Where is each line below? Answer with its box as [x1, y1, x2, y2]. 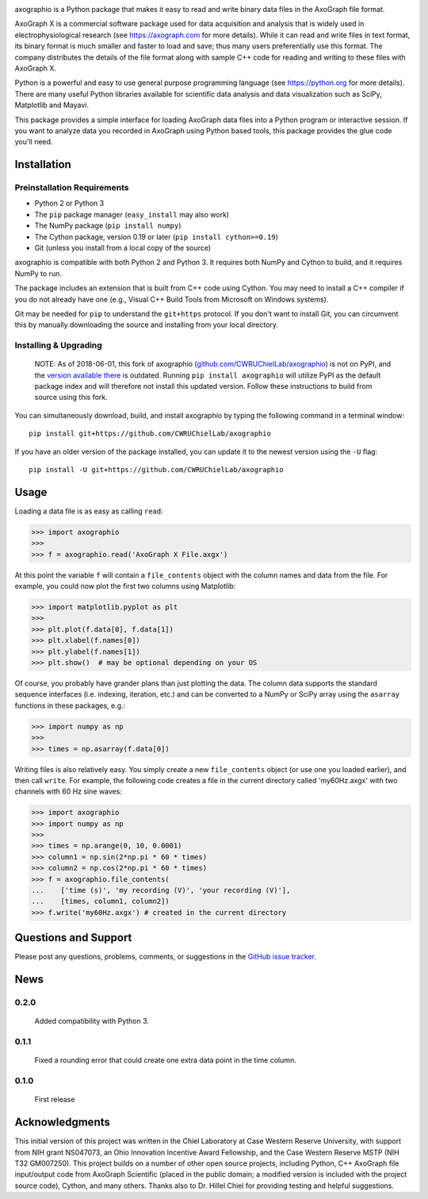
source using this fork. [34, 393, 108, 402]
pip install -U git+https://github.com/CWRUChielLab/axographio [29, 465, 285, 475]
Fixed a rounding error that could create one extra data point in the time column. [34, 1055, 296, 1065]
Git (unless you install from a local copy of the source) [34, 243, 212, 253]
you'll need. [14, 137, 53, 147]
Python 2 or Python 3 [34, 198, 105, 208]
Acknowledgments [14, 1116, 111, 1129]
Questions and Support [14, 931, 132, 944]
